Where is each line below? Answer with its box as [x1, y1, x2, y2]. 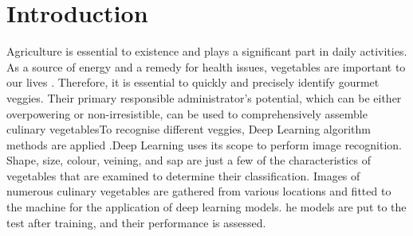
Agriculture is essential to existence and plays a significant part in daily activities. [6, 43, 407, 60]
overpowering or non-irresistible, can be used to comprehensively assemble [6, 105, 368, 122]
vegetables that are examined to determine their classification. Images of [6, 167, 360, 184]
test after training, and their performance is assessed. [6, 214, 266, 230]
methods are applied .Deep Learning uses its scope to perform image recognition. [6, 136, 403, 153]
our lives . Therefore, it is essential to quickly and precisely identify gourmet [6, 74, 380, 91]
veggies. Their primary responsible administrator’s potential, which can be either [6, 89, 402, 106]
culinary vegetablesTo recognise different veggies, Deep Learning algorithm [6, 121, 371, 137]
